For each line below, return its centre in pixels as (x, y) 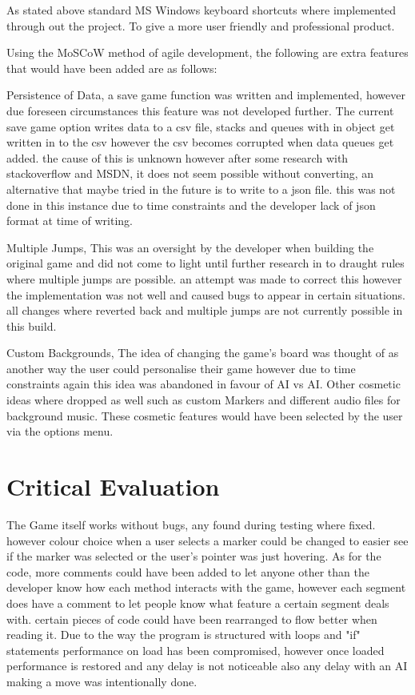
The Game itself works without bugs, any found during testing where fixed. (191, 524)
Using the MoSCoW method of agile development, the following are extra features (207, 52)
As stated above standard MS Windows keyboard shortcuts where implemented (202, 10)
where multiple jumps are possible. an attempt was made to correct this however (204, 278)
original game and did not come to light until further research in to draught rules (206, 263)
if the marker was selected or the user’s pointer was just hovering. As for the (194, 556)
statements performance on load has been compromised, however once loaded (196, 650)
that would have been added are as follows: (112, 68)
